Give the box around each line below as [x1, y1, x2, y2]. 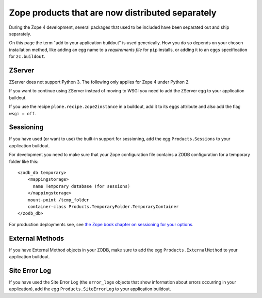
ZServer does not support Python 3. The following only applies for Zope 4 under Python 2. [9, 79, 190, 85]
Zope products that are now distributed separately [9, 7, 217, 18]
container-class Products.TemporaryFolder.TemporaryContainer [27, 204, 179, 209]
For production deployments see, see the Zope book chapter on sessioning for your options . [9, 221, 194, 227]
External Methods [9, 234, 64, 243]
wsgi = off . [9, 110, 36, 116]
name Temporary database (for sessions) [33, 183, 131, 189]
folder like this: [9, 158, 39, 164]
